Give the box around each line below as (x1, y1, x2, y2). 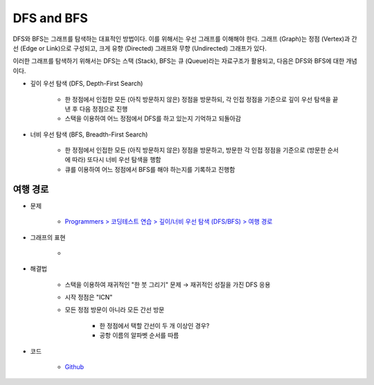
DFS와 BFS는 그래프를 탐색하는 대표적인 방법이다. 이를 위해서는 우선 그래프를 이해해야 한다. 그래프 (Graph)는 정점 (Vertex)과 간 (12, 35, 357, 43)
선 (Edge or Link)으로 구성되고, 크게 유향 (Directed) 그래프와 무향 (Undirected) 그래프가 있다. (12, 44, 267, 52)
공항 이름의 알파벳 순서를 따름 (99, 331, 179, 339)
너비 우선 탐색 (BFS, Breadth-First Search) (30, 130, 148, 138)
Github (64, 363, 84, 371)
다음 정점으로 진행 (79, 105, 128, 113)
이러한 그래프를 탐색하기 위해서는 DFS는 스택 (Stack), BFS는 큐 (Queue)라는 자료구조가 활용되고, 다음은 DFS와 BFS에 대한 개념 (12, 57, 357, 65)
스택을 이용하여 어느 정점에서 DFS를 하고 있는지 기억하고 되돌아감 (64, 114, 242, 123)
